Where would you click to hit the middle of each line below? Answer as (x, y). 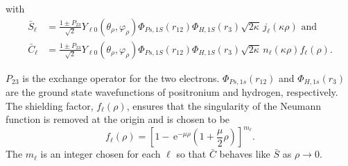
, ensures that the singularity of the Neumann (224, 105)
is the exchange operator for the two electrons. (121, 77)
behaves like (245, 154)
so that (191, 154)
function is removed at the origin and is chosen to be (118, 119)
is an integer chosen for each (101, 154)
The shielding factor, (50, 105)
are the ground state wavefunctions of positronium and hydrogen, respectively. (172, 92)
